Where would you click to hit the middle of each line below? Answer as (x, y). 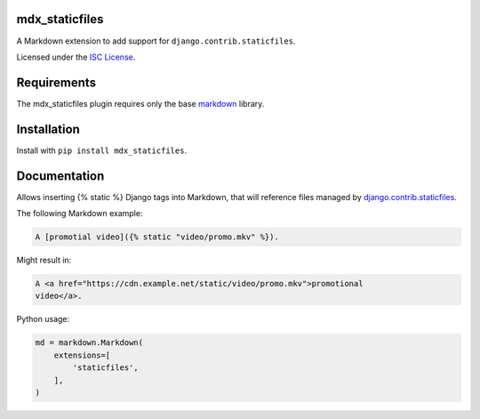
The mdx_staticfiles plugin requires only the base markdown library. (140, 103)
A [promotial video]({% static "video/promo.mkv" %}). (157, 237)
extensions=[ (82, 355)
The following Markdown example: (80, 214)
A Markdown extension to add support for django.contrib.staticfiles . (156, 41)
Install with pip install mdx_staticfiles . (101, 150)
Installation (48, 129)
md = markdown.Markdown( (89, 343)
